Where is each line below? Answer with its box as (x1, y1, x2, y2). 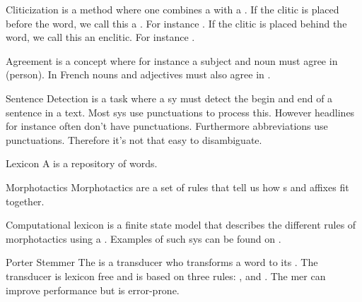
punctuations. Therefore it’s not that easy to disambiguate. (6, 132, 262, 147)
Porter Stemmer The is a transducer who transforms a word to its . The (6, 255, 318, 270)
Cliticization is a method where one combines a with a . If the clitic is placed (6, 2, 339, 16)
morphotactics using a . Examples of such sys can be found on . (6, 231, 281, 246)
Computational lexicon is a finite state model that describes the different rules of (6, 217, 356, 232)
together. (6, 193, 45, 208)
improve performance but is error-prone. (6, 282, 180, 297)
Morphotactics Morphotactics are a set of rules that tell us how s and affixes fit (6, 179, 349, 194)
